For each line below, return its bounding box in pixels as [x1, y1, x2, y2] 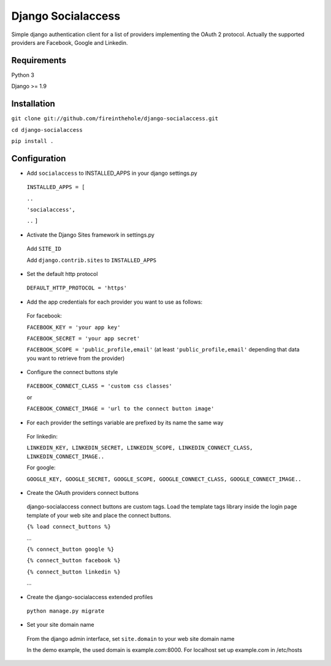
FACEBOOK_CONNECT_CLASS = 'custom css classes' [26, 383, 173, 389]
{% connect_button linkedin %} [26, 568, 121, 575]
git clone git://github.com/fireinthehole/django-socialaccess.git [11, 115, 219, 122]
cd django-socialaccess [11, 126, 83, 133]
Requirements [11, 55, 67, 66]
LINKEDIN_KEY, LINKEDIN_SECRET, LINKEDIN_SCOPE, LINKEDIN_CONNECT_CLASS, [26, 445, 254, 451]
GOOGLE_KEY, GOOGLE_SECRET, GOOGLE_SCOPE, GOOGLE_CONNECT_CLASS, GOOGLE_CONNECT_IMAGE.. [26, 475, 302, 483]
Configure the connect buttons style [26, 369, 118, 376]
